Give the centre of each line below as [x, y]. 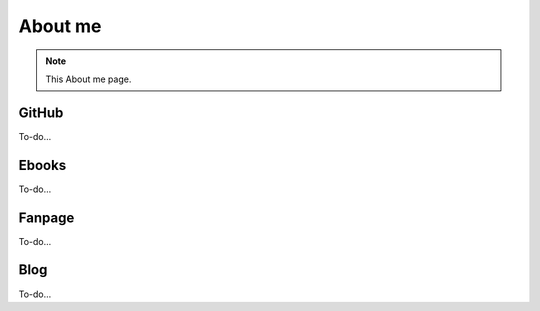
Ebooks [42, 165]
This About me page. [88, 79]
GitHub [41, 112]
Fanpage [46, 217]
